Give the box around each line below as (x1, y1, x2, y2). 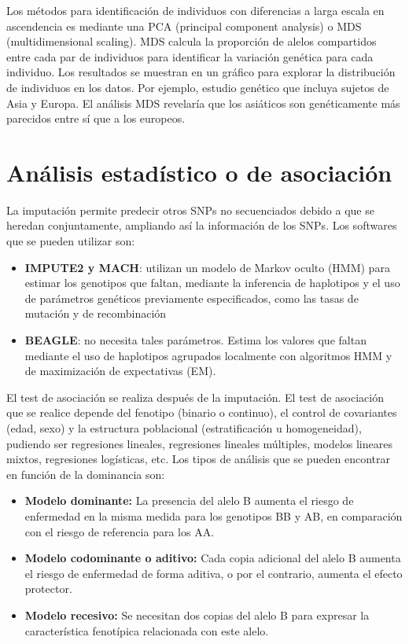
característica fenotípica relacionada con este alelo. (24, 622, 269, 638)
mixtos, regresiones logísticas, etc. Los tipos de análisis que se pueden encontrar (6, 451, 390, 467)
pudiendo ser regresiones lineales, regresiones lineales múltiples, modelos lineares (6, 435, 392, 451)
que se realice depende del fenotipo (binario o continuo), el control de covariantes (6, 404, 397, 421)
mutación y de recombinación (24, 305, 167, 322)
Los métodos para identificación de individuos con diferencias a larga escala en (6, 2, 385, 18)
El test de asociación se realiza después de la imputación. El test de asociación (6, 388, 385, 405)
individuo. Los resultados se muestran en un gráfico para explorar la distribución (6, 64, 396, 80)
